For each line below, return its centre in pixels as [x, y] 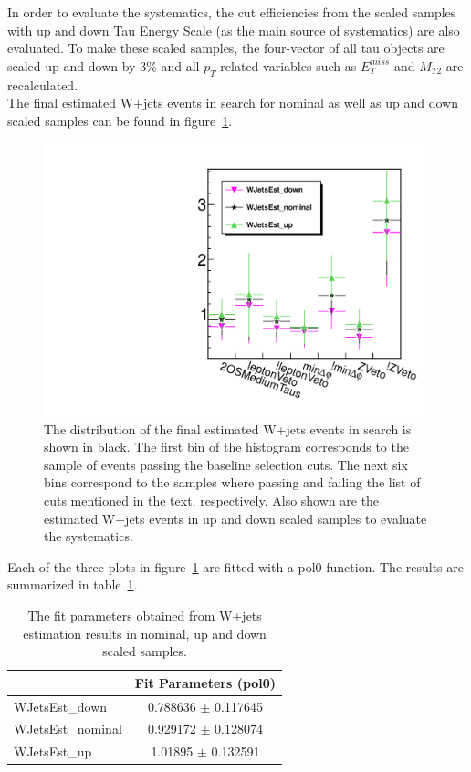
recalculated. [43, 84]
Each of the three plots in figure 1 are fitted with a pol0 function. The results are [235, 566]
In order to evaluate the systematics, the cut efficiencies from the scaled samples [232, 12]
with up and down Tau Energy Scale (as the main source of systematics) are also [234, 30]
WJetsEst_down [61, 706]
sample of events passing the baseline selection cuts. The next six [226, 464]
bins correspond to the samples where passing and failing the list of [232, 482]
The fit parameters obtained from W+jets [145, 615]
